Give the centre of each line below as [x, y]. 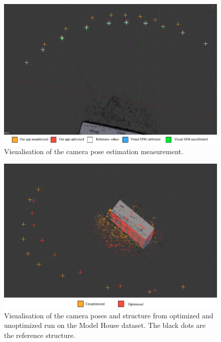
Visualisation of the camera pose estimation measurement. [94, 151]
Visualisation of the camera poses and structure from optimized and [109, 315]
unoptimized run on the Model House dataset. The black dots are [105, 325]
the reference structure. [40, 335]
